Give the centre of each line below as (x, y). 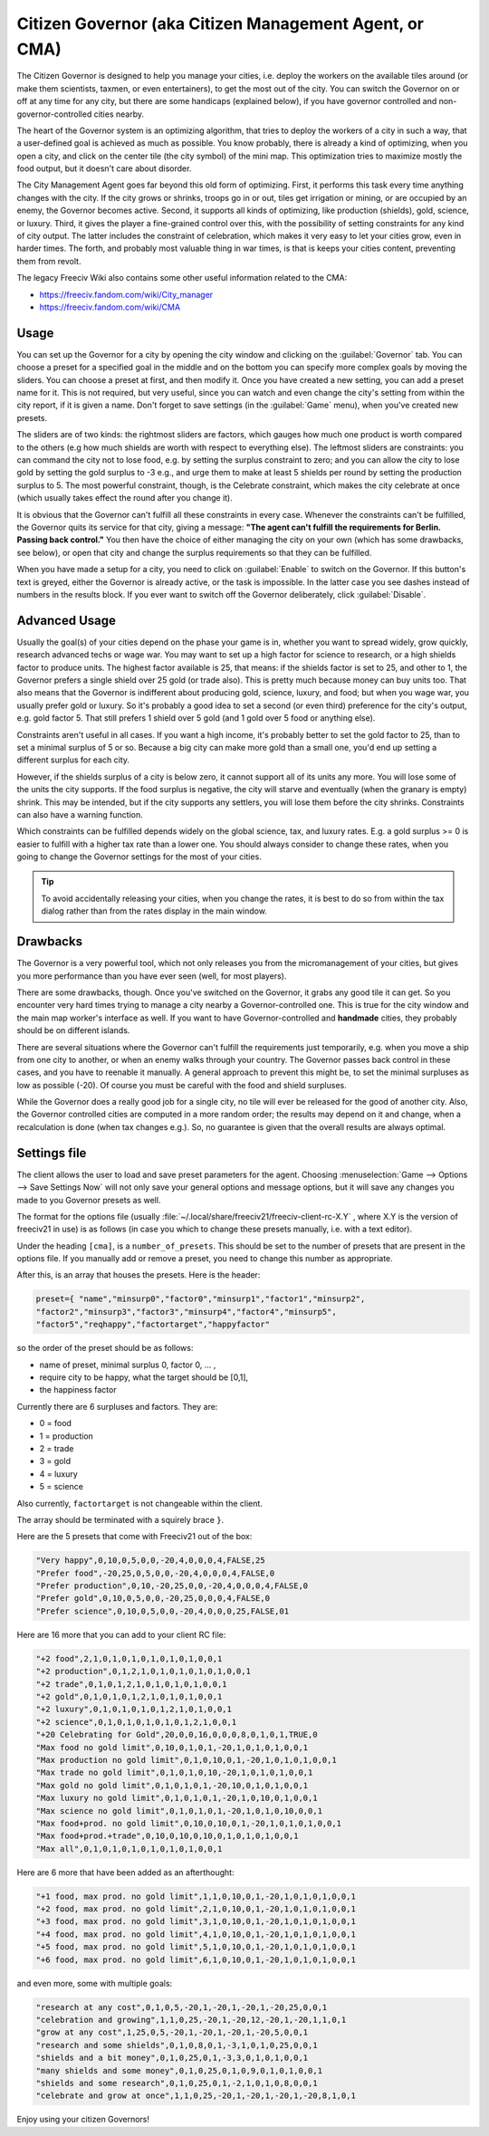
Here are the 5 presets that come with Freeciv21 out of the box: (134, 1537)
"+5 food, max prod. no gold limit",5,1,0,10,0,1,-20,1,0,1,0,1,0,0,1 (196, 1947)
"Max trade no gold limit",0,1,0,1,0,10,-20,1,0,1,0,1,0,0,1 (174, 1773)
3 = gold (55, 1461)
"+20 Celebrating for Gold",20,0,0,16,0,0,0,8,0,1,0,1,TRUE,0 (177, 1735)
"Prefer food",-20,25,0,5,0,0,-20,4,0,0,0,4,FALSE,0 (155, 1573)
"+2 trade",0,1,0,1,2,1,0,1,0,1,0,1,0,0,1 (131, 1684)
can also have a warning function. (80, 814)
